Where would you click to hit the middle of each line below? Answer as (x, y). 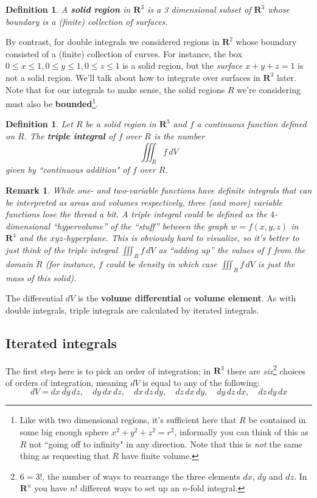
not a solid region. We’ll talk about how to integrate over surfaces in (133, 77)
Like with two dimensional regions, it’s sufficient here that (128, 420)
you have (51, 488)
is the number (179, 136)
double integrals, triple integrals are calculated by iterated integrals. (132, 310)
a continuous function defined (252, 124)
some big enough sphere (64, 431)
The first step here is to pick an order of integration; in (108, 370)
